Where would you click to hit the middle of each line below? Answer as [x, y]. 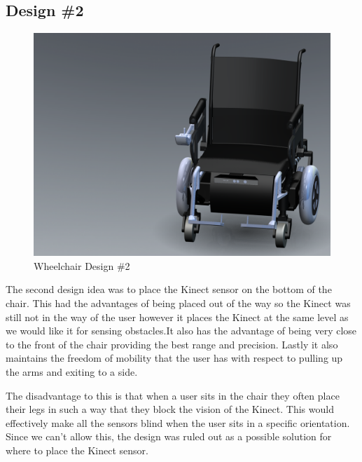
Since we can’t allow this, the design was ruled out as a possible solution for [169, 436]
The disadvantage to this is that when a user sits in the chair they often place [173, 395]
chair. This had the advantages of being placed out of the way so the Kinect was [178, 303]
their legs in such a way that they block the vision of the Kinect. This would [170, 409]
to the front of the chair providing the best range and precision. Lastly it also [172, 344]
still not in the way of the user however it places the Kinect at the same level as [177, 317]
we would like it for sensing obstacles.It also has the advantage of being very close [181, 331]
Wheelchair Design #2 [82, 265]
